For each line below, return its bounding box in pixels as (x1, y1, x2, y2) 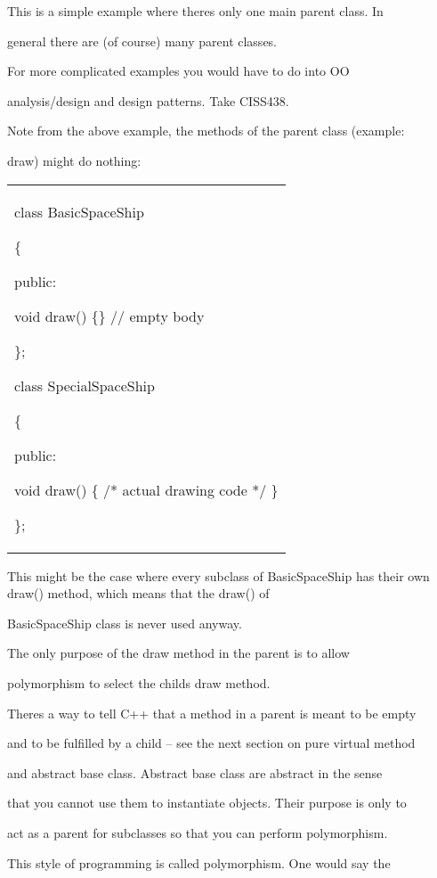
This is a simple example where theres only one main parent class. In (7, 2, 384, 20)
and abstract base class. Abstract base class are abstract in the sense (7, 763, 383, 782)
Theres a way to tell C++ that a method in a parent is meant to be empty (7, 703, 417, 722)
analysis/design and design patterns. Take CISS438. (7, 91, 289, 110)
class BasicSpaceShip (14, 201, 144, 222)
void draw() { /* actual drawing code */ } (14, 479, 279, 500)
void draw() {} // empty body (14, 305, 205, 326)
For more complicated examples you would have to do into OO (7, 62, 350, 80)
